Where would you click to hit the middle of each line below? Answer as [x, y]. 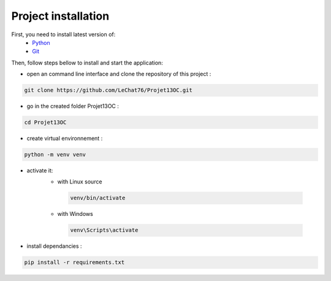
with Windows [75, 214]
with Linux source [80, 182]
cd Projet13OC [45, 122]
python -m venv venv [55, 155]
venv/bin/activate [98, 198]
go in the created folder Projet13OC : [73, 106]
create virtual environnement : [65, 139]
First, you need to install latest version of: [63, 34]
